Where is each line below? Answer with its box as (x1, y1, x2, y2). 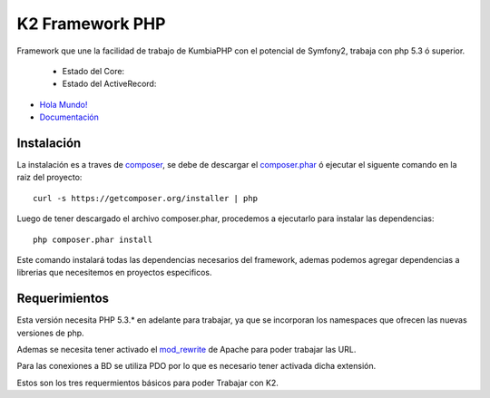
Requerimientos (16, 291, 109, 306)
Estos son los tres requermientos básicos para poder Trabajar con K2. (16, 377, 279, 388)
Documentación (39, 112, 100, 122)
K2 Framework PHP (16, 14, 166, 34)
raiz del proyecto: (16, 172, 83, 183)
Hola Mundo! (39, 99, 88, 110)
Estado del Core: (62, 65, 125, 76)
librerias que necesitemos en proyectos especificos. (16, 267, 212, 278)
